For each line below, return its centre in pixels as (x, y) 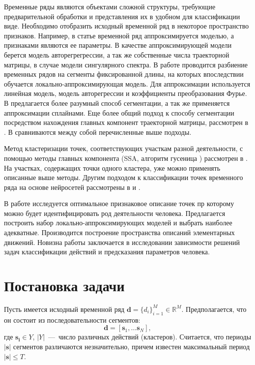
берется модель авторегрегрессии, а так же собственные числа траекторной (117, 54)
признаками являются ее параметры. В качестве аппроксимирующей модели (118, 45)
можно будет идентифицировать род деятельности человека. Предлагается (115, 213)
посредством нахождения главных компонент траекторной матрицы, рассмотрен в (126, 122)
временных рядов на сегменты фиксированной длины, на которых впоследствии (124, 74)
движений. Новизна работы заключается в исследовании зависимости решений (122, 242)
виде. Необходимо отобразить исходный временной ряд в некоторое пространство (127, 26)
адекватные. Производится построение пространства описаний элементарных (119, 232)
